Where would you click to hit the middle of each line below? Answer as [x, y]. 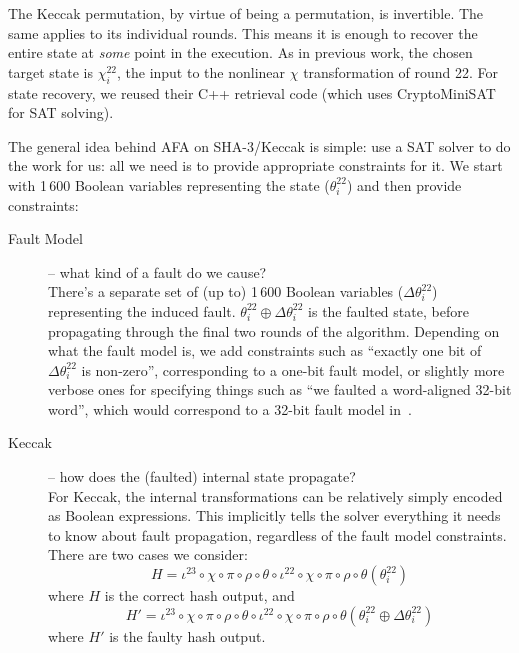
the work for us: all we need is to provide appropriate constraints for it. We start [255, 165]
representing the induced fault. [142, 310]
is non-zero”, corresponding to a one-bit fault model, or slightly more [293, 369]
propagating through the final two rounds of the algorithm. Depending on [274, 330]
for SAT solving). [61, 112]
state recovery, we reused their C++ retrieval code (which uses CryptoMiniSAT [252, 92]
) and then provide [404, 184]
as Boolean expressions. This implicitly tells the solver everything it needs [274, 515]
